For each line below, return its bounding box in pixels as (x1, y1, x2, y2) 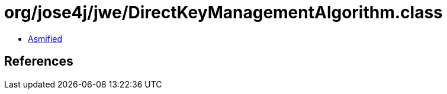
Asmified (28, 33, 63, 44)
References (4, 54, 73, 69)
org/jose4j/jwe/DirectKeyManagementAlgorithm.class (4, 2, 443, 22)
